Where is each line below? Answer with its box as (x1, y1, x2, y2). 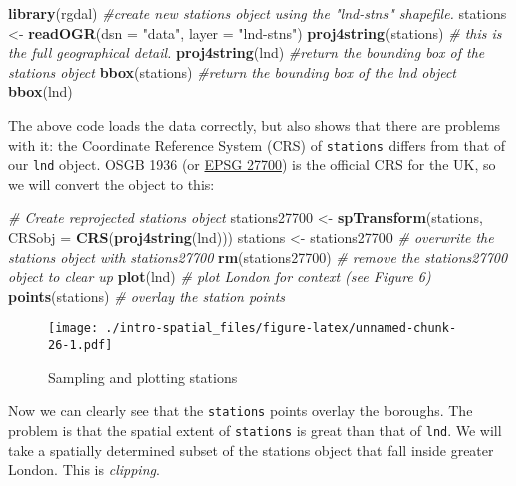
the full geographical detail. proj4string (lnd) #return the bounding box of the (8, 42, 485, 63)
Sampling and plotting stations (48, 366, 238, 387)
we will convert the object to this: (8, 173, 215, 194)
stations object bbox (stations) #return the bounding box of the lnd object (8, 61, 457, 82)
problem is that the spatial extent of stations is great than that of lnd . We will (8, 420, 502, 440)
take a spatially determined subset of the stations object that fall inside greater (8, 439, 494, 460)
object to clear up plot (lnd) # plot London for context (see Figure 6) (8, 266, 431, 287)
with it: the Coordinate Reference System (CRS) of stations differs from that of (8, 134, 506, 155)
